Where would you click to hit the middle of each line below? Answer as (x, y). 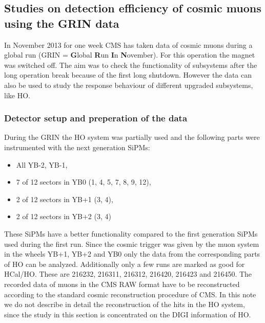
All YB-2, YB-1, (42, 164)
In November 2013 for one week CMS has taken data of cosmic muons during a (128, 44)
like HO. (17, 95)
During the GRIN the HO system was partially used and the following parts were (132, 137)
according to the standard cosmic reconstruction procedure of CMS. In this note (130, 294)
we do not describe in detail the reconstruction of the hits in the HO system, (125, 304)
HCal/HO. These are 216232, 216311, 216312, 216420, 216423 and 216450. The (128, 274)
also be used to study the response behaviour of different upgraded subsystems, (129, 85)
